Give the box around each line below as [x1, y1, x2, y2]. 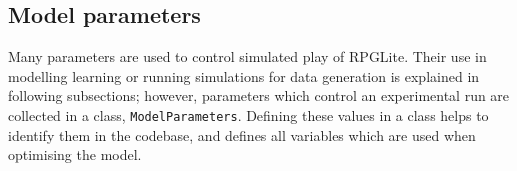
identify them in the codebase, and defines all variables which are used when [8, 124, 476, 145]
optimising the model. [8, 144, 142, 165]
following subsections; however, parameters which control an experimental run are [8, 85, 510, 106]
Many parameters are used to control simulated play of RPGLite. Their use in [8, 46, 487, 67]
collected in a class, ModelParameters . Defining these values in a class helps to [8, 104, 489, 125]
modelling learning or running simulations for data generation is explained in [8, 65, 480, 86]
